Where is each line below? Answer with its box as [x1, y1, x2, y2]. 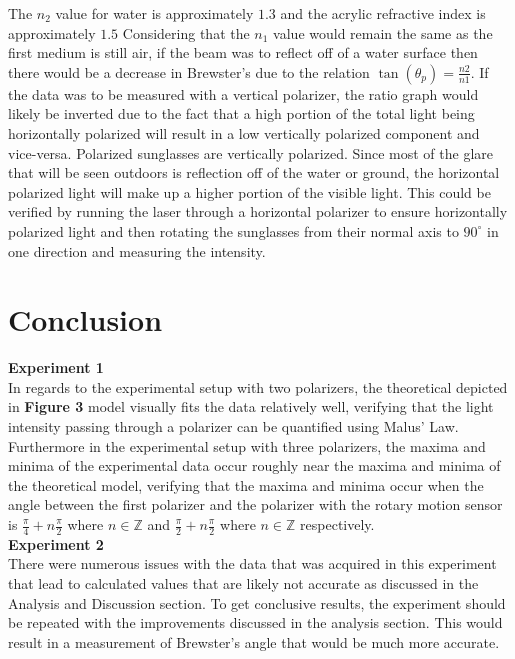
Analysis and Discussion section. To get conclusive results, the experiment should [8, 592, 506, 613]
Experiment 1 [8, 357, 104, 378]
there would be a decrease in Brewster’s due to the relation [8, 61, 370, 82]
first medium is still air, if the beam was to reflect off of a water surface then [8, 42, 478, 63]
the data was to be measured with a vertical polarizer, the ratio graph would [8, 83, 479, 104]
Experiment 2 [8, 533, 104, 554]
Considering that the [122, 22, 250, 43]
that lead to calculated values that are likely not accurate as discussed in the [8, 573, 479, 594]
